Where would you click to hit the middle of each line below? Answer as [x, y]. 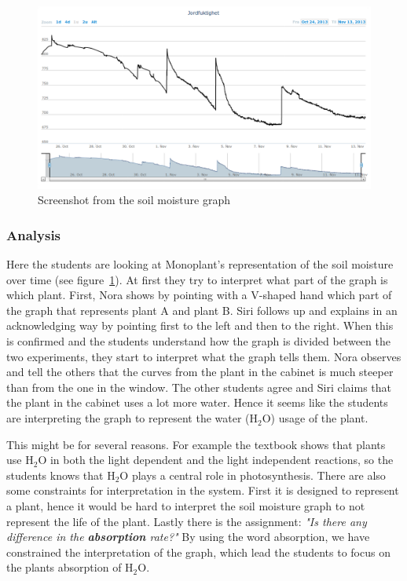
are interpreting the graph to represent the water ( [128, 418]
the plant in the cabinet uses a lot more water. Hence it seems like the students [197, 402]
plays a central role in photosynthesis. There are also [258, 475]
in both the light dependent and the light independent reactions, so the [222, 460]
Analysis [34, 234]
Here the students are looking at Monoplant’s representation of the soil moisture [200, 264]
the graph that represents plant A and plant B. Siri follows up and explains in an [202, 310]
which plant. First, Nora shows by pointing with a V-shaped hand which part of [199, 295]
